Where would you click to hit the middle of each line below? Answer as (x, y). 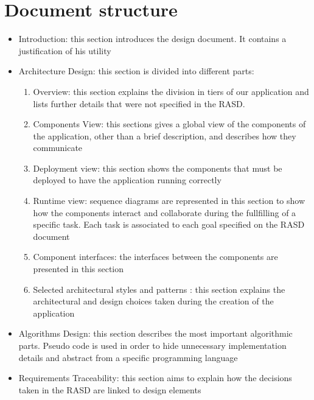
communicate (58, 148)
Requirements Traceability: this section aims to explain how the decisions (155, 378)
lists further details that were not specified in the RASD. (139, 103)
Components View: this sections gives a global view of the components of (169, 124)
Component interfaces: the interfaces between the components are (155, 257)
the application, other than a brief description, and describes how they (165, 135)
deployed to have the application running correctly (127, 180)
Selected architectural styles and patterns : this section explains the (159, 289)
